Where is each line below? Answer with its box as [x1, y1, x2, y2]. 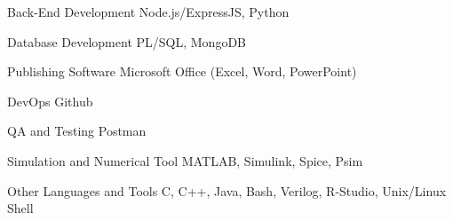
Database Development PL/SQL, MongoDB [7, 32, 247, 51]
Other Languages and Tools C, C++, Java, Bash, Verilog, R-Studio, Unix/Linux [7, 181, 447, 200]
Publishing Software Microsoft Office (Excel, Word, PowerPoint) [7, 62, 357, 81]
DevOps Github [7, 91, 93, 110]
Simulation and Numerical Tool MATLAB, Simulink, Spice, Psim [7, 151, 363, 169]
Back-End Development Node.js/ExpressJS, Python [7, 3, 290, 20]
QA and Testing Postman [7, 122, 147, 140]
